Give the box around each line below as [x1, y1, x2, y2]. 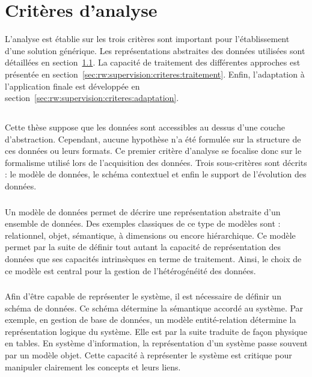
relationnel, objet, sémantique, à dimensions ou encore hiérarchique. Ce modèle [5, 228, 296, 241]
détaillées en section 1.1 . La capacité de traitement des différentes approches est [5, 56, 301, 69]
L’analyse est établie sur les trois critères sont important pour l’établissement [5, 32, 290, 45]
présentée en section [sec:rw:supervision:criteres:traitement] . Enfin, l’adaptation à [5, 67, 305, 80]
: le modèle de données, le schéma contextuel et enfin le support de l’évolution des [5, 168, 307, 180]
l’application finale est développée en [5, 79, 140, 92]
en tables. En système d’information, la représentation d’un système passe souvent [5, 337, 308, 349]
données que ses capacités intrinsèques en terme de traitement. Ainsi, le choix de [5, 252, 302, 265]
